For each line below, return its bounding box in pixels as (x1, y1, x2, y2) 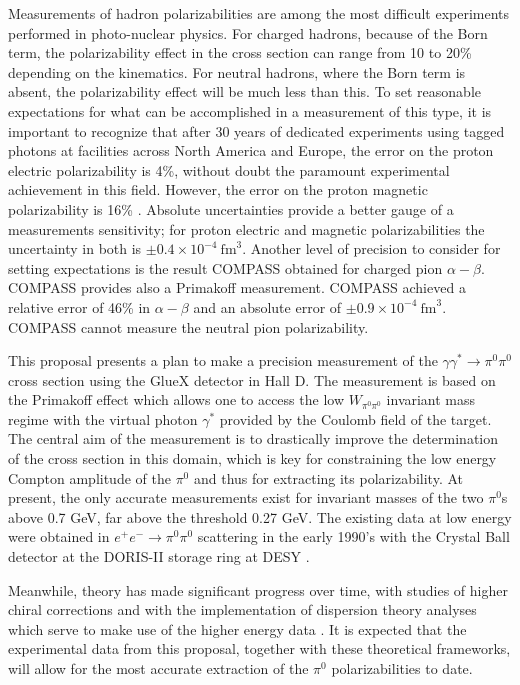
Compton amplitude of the (8, 467, 171, 488)
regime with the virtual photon (8, 408, 198, 429)
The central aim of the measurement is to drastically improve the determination (8, 428, 498, 449)
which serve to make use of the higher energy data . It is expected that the (8, 618, 467, 639)
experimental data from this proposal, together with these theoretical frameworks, (8, 638, 511, 659)
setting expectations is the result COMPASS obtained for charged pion (8, 257, 443, 278)
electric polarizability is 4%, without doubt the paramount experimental (8, 159, 450, 180)
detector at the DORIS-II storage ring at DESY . (8, 546, 310, 567)
